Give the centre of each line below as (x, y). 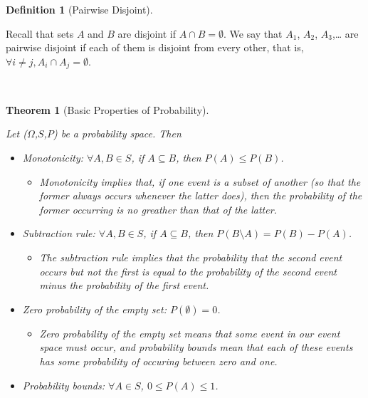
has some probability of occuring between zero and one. (158, 361)
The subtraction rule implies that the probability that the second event (191, 257)
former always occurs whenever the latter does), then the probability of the (201, 195)
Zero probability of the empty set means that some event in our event (190, 333)
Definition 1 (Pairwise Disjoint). (79, 9)
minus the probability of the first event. (124, 285)
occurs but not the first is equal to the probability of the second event (188, 271)
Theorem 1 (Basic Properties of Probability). (107, 109)
